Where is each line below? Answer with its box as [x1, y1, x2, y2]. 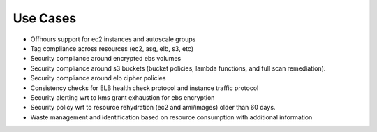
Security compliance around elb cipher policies [30, 74, 166, 82]
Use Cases [13, 10, 77, 26]
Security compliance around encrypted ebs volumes [30, 54, 182, 63]
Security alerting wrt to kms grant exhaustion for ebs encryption [30, 93, 215, 101]
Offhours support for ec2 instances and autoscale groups [30, 35, 196, 43]
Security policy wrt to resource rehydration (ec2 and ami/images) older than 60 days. [30, 103, 276, 112]
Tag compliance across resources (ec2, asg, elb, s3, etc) [30, 44, 194, 52]
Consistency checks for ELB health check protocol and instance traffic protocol [30, 84, 259, 92]
